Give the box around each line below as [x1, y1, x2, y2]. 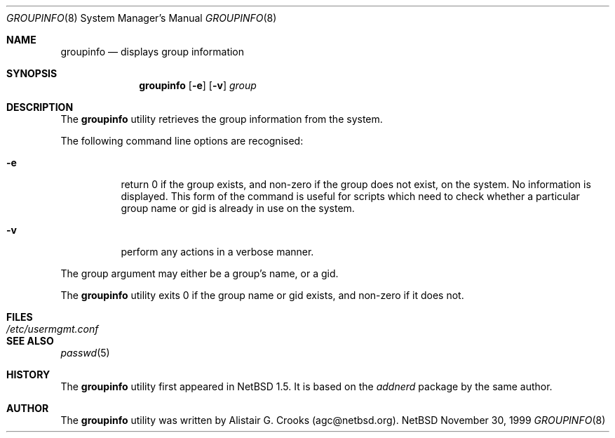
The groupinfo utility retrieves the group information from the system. [60, 113, 383, 125]
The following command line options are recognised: [60, 135, 304, 147]
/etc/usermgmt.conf [6, 323, 99, 335]
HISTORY [6, 369, 50, 380]
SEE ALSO [6, 335, 54, 347]
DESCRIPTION [6, 101, 74, 113]
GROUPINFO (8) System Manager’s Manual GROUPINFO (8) [6, 12, 277, 24]
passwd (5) [60, 347, 110, 359]
